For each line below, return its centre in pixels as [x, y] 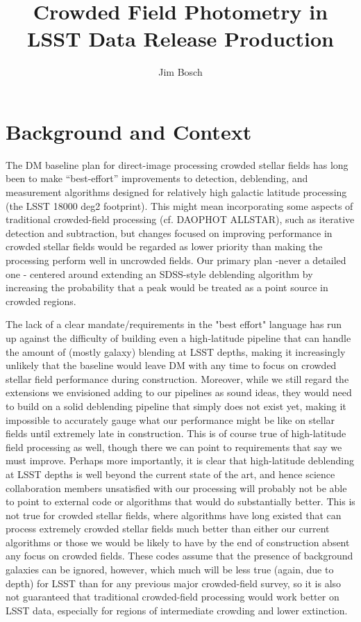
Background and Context [129, 131]
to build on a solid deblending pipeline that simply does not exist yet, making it [176, 406]
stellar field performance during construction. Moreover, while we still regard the [177, 378]
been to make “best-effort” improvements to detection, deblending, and [157, 178]
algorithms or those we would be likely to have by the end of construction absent [178, 542]
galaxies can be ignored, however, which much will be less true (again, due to [170, 570]
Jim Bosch [180, 72]
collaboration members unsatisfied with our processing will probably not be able [176, 488]
